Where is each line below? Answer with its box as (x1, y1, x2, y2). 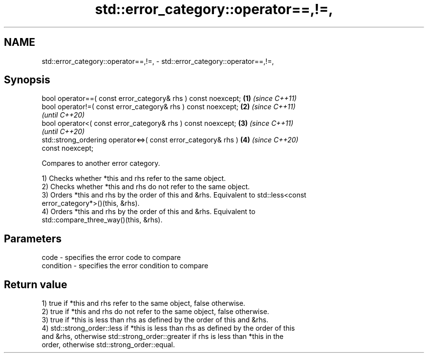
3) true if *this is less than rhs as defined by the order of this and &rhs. (42, 316, 269, 324)
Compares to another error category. (42, 159, 160, 168)
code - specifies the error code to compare (42, 253, 181, 262)
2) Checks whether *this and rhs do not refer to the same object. (42, 182, 250, 191)
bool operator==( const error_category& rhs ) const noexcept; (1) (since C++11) (42, 94, 297, 103)
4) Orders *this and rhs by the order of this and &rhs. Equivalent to (42, 207, 256, 216)
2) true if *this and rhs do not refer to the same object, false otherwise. (42, 307, 269, 316)
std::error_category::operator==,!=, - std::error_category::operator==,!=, (42, 57, 274, 65)
